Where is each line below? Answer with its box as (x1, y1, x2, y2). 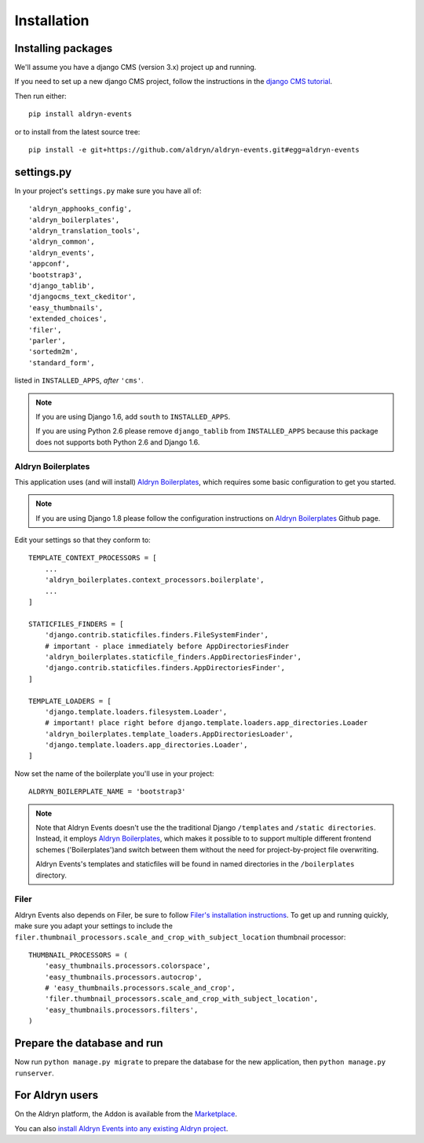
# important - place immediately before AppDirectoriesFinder (44, 641, 290, 650)
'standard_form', (28, 358, 95, 367)
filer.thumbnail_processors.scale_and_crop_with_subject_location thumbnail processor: (14, 932, 346, 942)
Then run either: (14, 91, 67, 101)
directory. (35, 870, 67, 880)
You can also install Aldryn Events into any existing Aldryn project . (14, 1123, 228, 1133)
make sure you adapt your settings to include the (14, 921, 173, 931)
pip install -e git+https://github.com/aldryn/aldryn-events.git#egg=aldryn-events (28, 145, 360, 155)
